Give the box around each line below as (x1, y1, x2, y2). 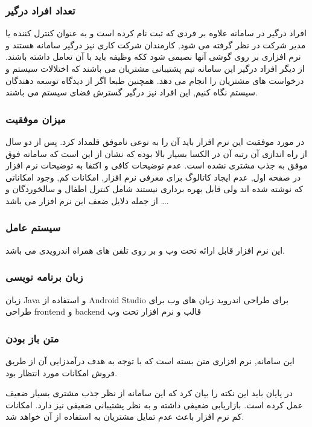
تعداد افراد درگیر (5, 2, 75, 18)
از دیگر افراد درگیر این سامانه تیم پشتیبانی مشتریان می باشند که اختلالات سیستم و (5, 62, 305, 74)
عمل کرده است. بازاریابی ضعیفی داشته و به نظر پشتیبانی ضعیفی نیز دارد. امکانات (5, 398, 303, 411)
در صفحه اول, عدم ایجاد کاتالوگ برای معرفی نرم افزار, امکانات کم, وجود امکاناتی (5, 170, 301, 183)
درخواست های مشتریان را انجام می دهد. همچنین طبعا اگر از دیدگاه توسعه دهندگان (5, 74, 304, 86)
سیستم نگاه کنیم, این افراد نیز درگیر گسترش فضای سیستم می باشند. (5, 86, 258, 98)
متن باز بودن (5, 330, 59, 345)
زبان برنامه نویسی (5, 269, 83, 284)
